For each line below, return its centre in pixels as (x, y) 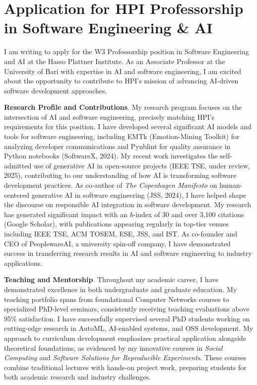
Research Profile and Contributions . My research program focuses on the (123, 107)
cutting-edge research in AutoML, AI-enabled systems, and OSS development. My (129, 328)
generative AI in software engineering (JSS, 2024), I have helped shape (139, 194)
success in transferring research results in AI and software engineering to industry (128, 253)
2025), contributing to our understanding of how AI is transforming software (120, 175)
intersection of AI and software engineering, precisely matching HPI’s (109, 116)
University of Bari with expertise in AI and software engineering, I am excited (123, 71)
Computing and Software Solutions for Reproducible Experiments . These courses (125, 357)
